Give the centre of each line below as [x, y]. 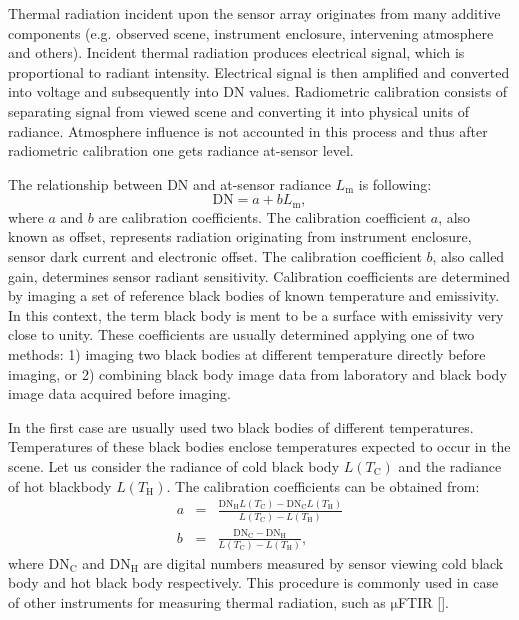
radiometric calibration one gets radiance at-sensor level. [181, 150]
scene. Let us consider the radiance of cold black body [174, 465]
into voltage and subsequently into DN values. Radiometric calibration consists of [258, 91]
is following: [395, 183]
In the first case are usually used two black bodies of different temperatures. [241, 426]
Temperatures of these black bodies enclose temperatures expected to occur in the [259, 446]
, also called [468, 255]
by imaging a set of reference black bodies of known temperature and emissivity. [254, 295]
